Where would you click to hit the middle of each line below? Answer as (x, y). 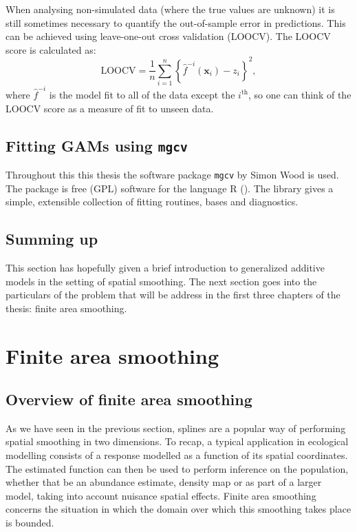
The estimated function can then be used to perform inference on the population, (177, 468)
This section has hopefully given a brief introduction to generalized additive (165, 267)
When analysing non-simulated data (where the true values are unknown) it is (170, 9)
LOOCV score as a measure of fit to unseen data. (110, 108)
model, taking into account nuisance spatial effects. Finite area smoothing (161, 495)
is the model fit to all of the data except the (142, 94)
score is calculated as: (51, 49)
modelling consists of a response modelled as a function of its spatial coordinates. (177, 455)
